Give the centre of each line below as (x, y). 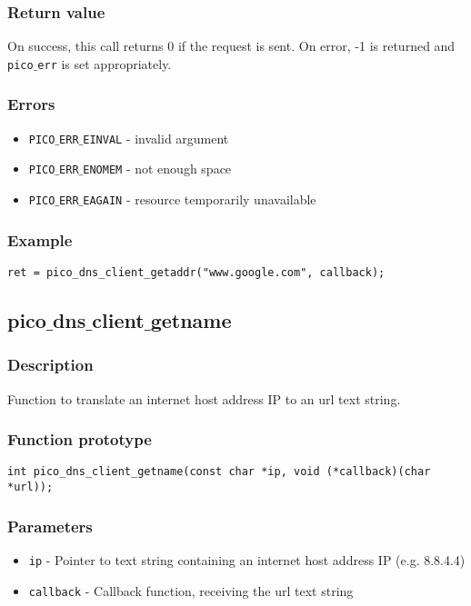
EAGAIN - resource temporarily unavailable (200, 199)
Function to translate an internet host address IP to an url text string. (204, 398)
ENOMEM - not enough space (157, 169)
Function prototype (80, 439)
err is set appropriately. (105, 63)
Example (40, 239)
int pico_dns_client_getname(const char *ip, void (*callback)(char (219, 472)
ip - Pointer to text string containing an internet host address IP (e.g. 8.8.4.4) (247, 559)
